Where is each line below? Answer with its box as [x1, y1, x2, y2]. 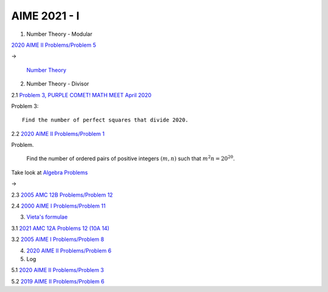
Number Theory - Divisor [26, 80, 89, 87]
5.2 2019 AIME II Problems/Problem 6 [11, 277, 104, 285]
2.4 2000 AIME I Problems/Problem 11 [11, 202, 106, 209]
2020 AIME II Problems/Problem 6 [26, 246, 112, 254]
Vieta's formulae [26, 213, 68, 221]
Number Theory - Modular [26, 30, 92, 38]
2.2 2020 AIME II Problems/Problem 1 [11, 130, 105, 137]
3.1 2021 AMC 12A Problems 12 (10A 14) [11, 225, 109, 232]
